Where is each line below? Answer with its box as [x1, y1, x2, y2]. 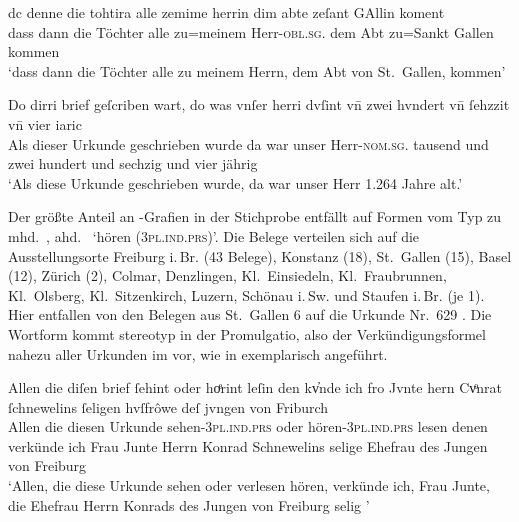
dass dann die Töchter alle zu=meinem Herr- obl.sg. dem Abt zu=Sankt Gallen [8, 21, 494, 42]
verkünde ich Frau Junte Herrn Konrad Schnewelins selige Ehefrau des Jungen [8, 435, 488, 456]
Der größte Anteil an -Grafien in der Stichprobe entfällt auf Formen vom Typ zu [8, 206, 502, 227]
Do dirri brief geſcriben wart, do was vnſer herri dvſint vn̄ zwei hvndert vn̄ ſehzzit [8, 94, 510, 115]
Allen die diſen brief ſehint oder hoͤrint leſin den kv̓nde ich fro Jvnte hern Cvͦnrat [8, 377, 503, 398]
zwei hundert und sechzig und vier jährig [8, 153, 258, 174]
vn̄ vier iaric [8, 113, 82, 134]
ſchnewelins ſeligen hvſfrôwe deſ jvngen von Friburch [8, 396, 329, 417]
